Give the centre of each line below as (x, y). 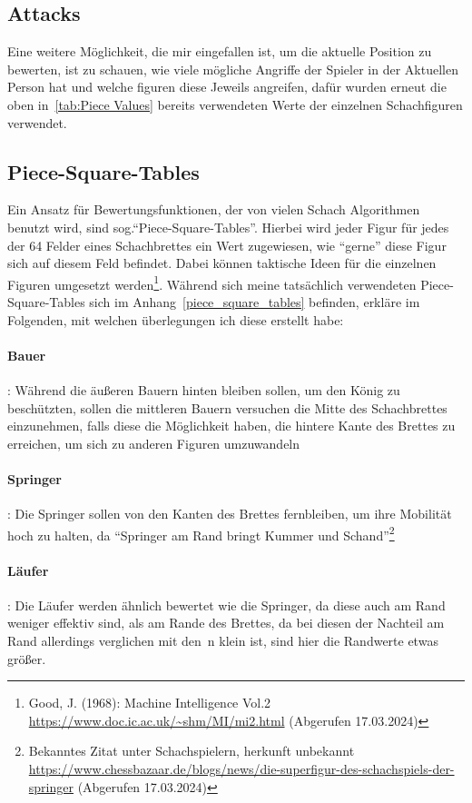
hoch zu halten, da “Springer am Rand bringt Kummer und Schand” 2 (201, 533)
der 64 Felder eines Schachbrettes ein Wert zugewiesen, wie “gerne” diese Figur (227, 245)
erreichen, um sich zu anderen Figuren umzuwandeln (154, 443)
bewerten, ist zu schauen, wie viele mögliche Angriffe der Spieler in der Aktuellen (233, 69)
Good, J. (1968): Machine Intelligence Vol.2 (150, 703)
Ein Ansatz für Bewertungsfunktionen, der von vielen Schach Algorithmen (214, 209)
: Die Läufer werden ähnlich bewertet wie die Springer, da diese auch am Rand (226, 605)
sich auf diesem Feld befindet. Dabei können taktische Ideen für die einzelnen (222, 263)
